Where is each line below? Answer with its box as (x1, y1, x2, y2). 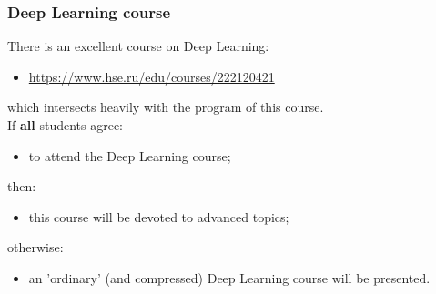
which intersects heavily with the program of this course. (7, 97, 324, 117)
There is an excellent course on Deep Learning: (7, 36, 269, 56)
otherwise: (7, 238, 64, 257)
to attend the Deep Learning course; (28, 146, 231, 165)
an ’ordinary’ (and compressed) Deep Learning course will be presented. (28, 268, 431, 287)
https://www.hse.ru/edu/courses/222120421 (28, 66, 275, 86)
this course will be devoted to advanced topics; (28, 207, 289, 226)
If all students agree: (7, 116, 124, 134)
